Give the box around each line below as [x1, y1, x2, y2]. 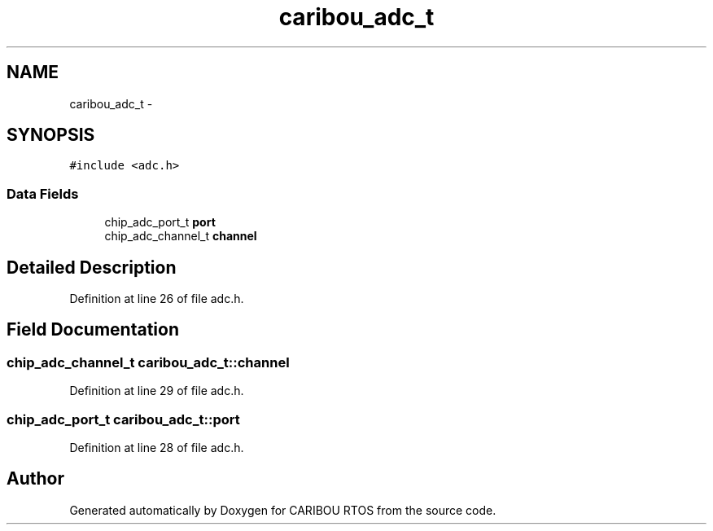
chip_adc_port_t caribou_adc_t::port [7, 410, 240, 428]
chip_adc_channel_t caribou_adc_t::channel [7, 353, 290, 371]
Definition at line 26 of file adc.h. [69, 292, 244, 306]
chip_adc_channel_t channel [104, 229, 257, 244]
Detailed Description [7, 257, 177, 278]
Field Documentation [7, 319, 179, 340]
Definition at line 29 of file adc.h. [69, 384, 244, 398]
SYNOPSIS [7, 125, 95, 146]
